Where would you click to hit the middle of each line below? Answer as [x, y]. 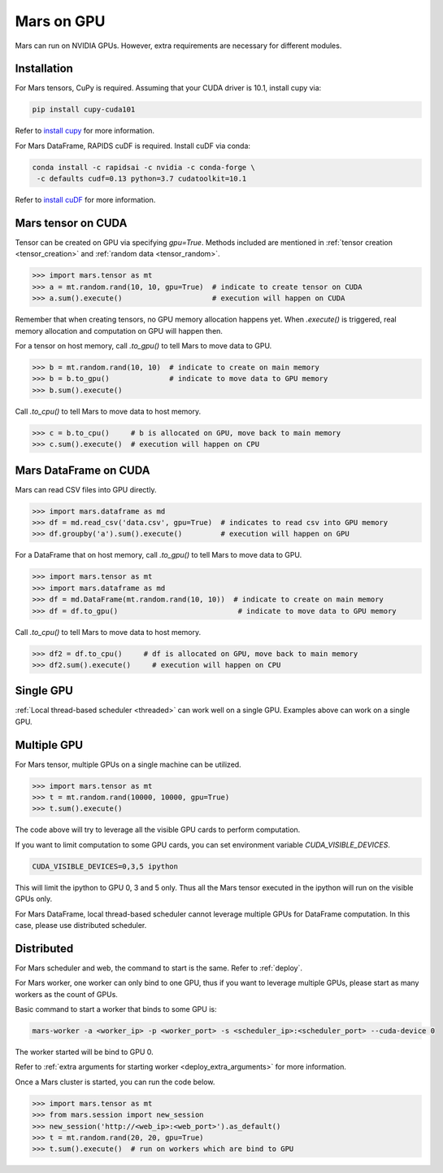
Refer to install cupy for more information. [85, 131]
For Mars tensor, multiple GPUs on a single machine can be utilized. [128, 764]
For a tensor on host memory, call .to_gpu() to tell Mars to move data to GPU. [143, 346]
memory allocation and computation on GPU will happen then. [119, 330]
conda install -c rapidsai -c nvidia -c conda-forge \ [143, 167]
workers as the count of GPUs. [66, 994]
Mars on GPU [60, 21]
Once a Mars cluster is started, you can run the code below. [115, 1082]
